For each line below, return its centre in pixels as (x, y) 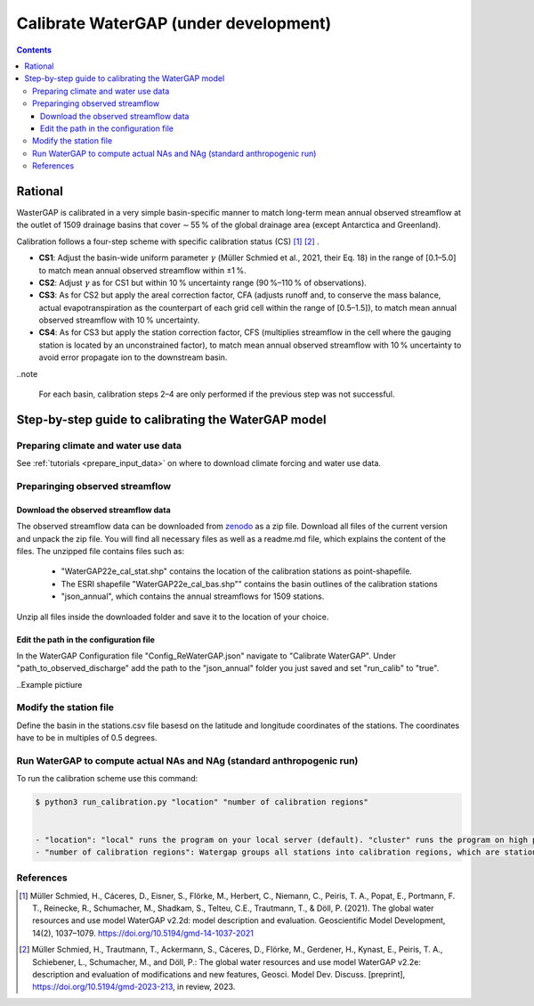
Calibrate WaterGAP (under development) (174, 23)
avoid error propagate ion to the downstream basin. (133, 357)
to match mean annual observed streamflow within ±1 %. (142, 270)
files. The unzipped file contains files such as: (101, 551)
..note (27, 373)
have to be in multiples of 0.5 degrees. (87, 738)
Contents (34, 50)
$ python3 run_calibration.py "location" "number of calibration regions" (202, 802)
